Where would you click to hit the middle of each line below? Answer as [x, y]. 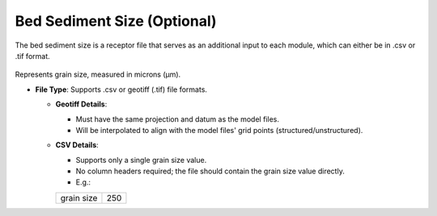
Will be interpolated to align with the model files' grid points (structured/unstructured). [219, 130]
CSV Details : [77, 145]
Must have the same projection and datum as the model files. [177, 119]
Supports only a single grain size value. [141, 160]
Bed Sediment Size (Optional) [116, 21]
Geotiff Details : [81, 104]
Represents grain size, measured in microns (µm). [98, 75]
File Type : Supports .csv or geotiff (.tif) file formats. [121, 89]
